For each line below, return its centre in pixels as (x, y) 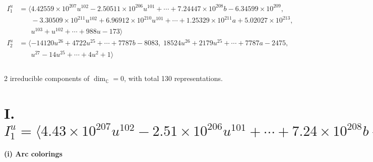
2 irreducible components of (47, 78)
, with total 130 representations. (173, 78)
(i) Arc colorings (33, 154)
